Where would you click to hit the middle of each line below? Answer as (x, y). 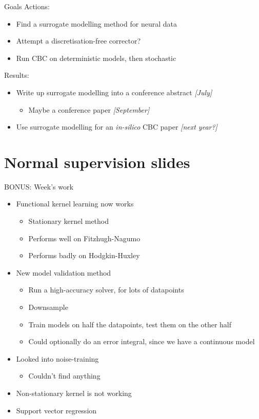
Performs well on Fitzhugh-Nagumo (84, 238)
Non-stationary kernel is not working (74, 393)
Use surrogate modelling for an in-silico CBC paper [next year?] (117, 127)
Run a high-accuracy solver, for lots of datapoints (106, 290)
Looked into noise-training (57, 358)
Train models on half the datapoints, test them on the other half (130, 324)
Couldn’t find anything (64, 376)
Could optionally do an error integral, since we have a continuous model (142, 341)
